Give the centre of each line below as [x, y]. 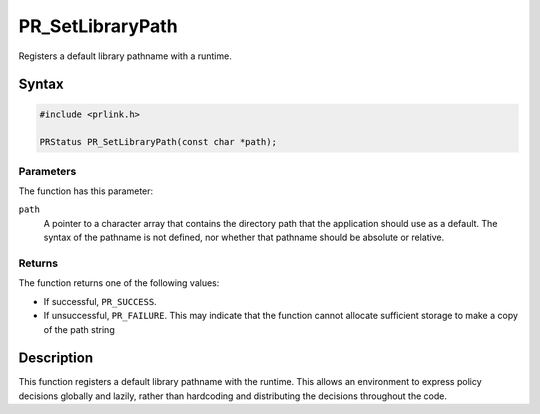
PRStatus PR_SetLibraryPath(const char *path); [158, 142]
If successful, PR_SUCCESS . [100, 301]
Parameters [47, 171]
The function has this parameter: [86, 191]
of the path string [79, 329]
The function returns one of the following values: [119, 283]
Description [56, 358]
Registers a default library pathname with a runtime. [125, 56]
